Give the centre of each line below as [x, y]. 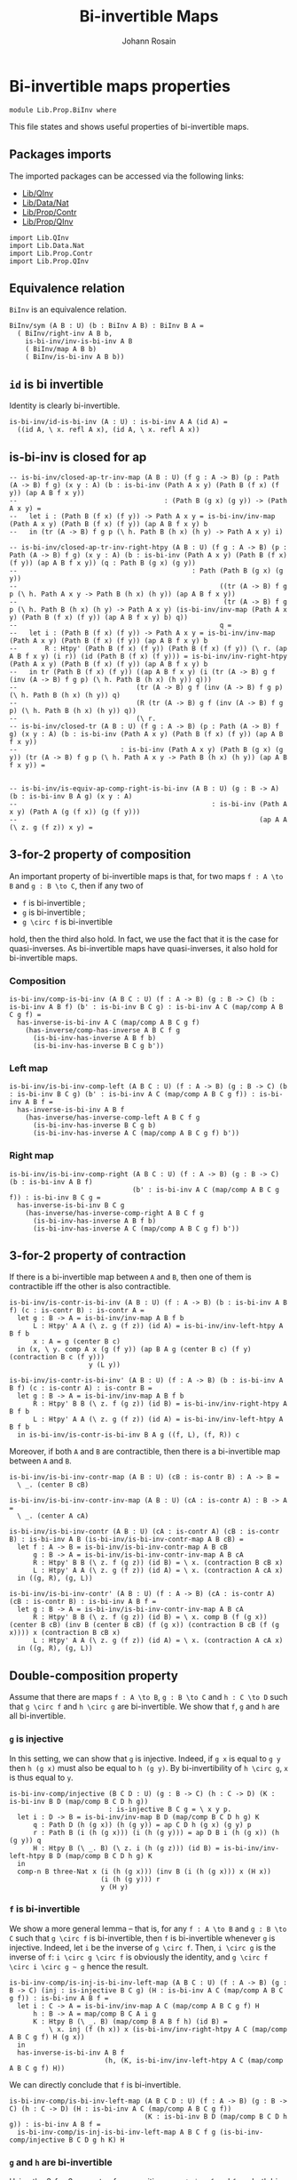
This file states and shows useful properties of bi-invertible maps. [129, 126]
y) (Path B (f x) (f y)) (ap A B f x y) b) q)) [99, 617]
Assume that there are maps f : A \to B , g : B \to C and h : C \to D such [148, 1697]
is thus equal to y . [41, 1777]
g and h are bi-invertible [61, 2162]
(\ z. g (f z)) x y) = [51, 827]
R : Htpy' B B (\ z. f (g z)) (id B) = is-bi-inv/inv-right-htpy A [160, 1404]
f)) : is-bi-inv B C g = [55, 1198]
